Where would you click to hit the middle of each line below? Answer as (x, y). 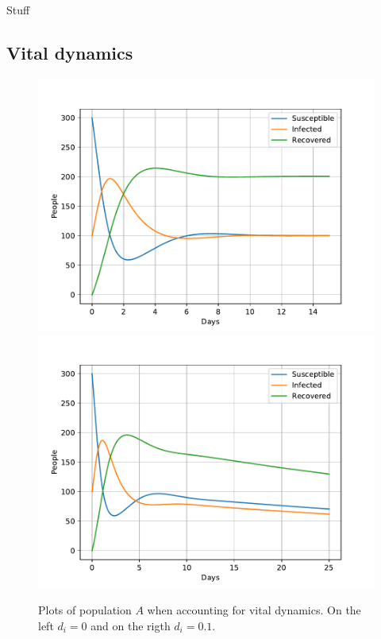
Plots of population (85, 609)
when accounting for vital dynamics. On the (254, 609)
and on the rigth (131, 625)
